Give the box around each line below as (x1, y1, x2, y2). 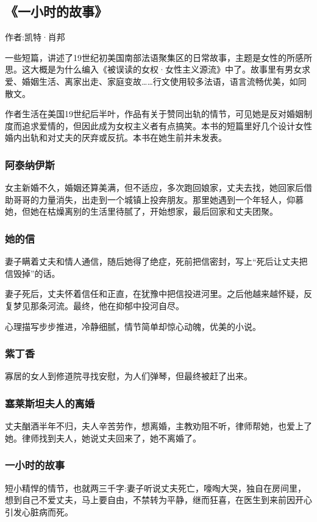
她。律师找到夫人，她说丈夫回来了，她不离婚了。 (5, 431, 201, 444)
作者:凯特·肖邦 (5, 30, 65, 43)
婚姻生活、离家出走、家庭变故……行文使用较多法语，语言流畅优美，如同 (21, 74, 307, 87)
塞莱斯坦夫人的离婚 (5, 395, 95, 410)
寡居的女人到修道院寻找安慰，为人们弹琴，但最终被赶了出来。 (5, 370, 252, 382)
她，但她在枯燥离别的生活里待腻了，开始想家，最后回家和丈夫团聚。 (5, 205, 278, 218)
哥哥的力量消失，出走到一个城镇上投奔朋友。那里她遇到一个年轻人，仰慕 (13, 193, 304, 206)
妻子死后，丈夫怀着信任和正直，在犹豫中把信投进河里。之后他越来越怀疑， (5, 287, 304, 300)
